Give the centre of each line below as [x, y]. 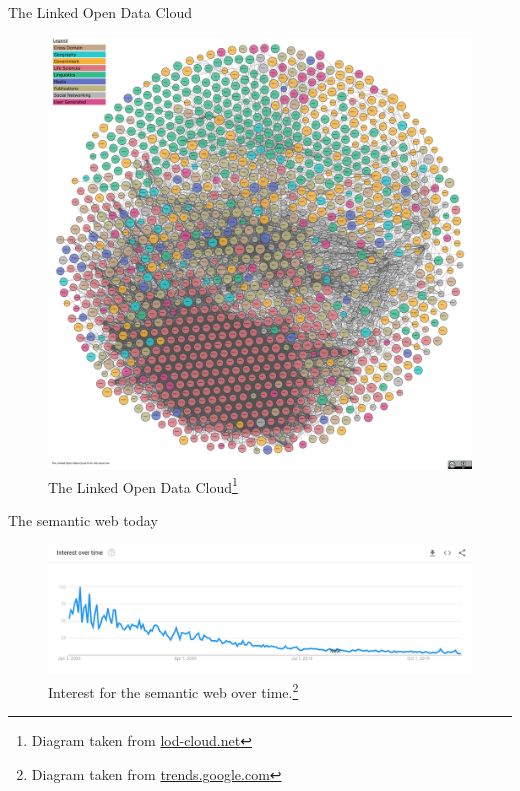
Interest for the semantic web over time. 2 [173, 690]
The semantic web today [83, 519]
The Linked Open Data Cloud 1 [143, 485]
